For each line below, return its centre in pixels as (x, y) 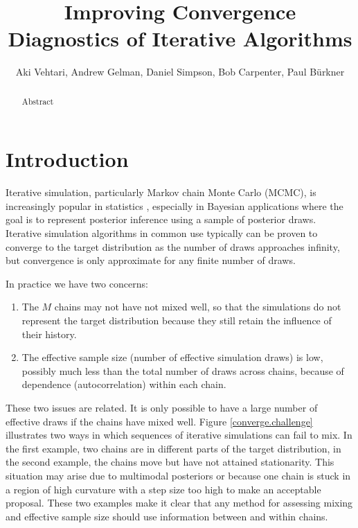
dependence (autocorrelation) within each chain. (124, 384)
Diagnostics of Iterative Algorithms (180, 38)
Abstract (38, 101)
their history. (49, 334)
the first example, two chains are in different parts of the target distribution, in (173, 448)
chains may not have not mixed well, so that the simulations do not (198, 307)
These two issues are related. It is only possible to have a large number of (162, 408)
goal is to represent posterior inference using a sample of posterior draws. (161, 219)
